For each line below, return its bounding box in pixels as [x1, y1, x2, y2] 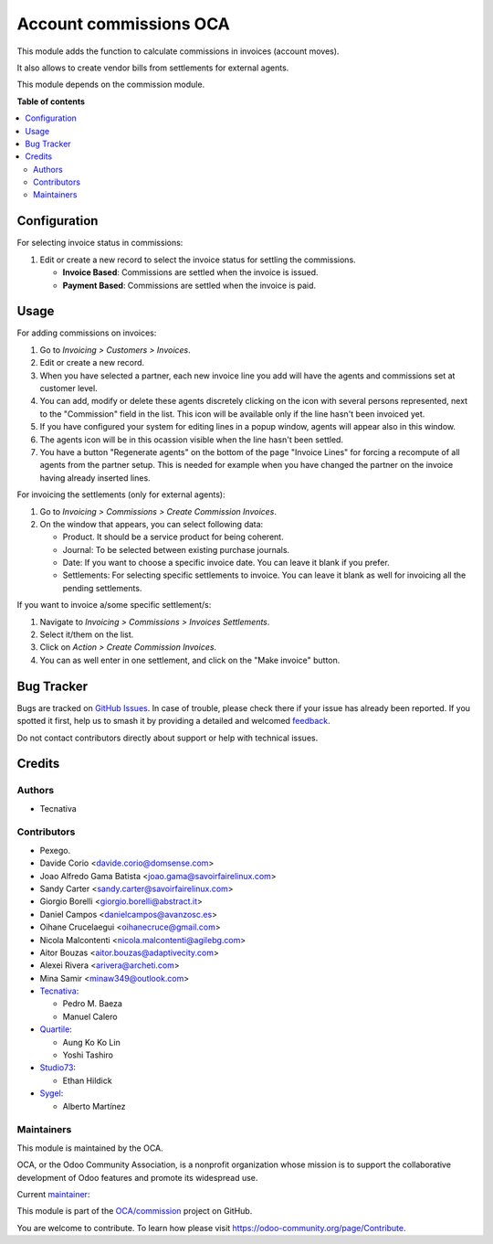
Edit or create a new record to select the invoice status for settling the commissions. [39, 254, 356, 265]
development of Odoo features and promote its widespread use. [16, 1172, 258, 1183]
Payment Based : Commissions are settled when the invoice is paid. [62, 280, 317, 291]
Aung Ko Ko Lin [62, 1037, 121, 1047]
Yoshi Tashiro [62, 1049, 114, 1060]
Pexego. [39, 845, 71, 856]
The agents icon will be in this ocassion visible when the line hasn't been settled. [39, 434, 344, 445]
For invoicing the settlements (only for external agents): [16, 489, 226, 500]
